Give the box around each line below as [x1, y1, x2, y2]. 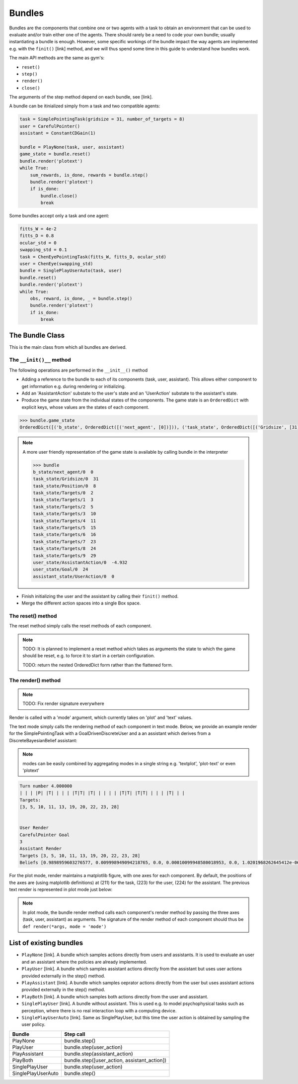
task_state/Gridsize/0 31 [33, 476, 99, 482]
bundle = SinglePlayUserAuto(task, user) [19, 268, 122, 274]
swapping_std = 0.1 [19, 247, 67, 253]
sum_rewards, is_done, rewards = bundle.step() [30, 172, 149, 178]
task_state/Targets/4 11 [33, 518, 96, 523]
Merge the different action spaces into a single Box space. [21, 600, 141, 606]
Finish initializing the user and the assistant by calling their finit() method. [21, 593, 179, 599]
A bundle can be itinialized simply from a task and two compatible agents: [9, 103, 160, 109]
